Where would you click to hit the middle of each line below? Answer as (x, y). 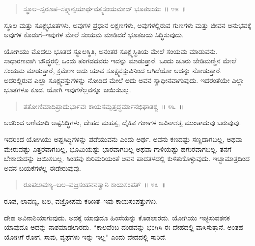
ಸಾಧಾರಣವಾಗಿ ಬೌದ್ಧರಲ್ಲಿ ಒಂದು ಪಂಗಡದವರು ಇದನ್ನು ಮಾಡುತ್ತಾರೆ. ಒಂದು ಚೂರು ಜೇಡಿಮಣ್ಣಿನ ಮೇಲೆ (120, 61)
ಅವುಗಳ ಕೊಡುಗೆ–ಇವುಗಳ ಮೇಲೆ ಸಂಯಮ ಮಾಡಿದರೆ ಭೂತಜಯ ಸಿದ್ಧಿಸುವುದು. (94, 35)
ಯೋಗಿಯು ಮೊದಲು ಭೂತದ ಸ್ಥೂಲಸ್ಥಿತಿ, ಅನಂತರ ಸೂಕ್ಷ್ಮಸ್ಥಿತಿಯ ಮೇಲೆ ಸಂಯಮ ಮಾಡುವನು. (111, 51)
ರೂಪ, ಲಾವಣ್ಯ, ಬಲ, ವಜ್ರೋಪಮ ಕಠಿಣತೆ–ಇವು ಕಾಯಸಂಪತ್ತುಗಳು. (81, 201)
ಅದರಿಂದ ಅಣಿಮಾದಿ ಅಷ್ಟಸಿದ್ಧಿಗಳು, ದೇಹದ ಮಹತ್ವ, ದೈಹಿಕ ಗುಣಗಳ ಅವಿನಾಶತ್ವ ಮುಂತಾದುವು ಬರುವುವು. (123, 123)
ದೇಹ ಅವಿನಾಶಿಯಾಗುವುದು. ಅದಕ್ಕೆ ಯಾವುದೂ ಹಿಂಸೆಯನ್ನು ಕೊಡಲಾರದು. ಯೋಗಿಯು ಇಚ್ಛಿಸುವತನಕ (117, 217)
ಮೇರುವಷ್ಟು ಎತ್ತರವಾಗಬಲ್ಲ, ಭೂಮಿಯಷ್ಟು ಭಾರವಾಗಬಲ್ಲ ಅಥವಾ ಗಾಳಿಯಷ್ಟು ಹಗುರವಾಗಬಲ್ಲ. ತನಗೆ (118, 149)
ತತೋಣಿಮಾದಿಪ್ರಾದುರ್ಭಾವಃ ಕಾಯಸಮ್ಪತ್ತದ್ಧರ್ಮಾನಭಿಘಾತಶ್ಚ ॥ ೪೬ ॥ (103, 106)
